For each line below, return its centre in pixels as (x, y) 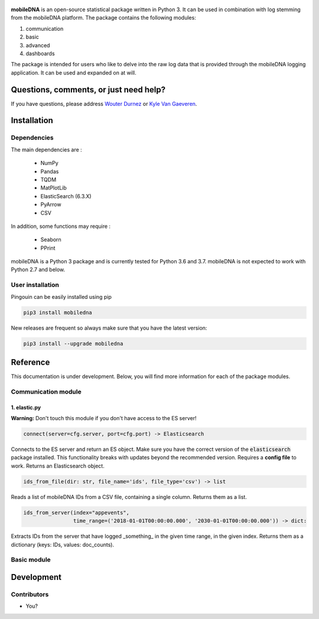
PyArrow (51, 205)
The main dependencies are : (46, 149)
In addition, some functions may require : (61, 226)
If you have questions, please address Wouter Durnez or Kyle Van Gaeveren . (104, 104)
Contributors (30, 594)
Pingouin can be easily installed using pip (61, 296)
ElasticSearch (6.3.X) (66, 196)
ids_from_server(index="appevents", (77, 512)
